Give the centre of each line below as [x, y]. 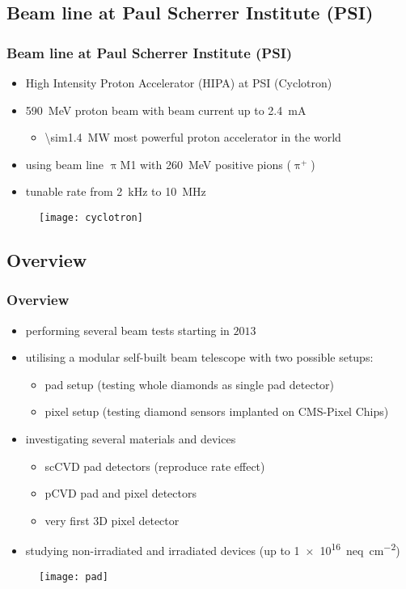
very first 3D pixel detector [112, 520]
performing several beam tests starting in [127, 330]
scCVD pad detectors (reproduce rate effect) [155, 466]
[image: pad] [74, 576]
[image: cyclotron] [91, 217]
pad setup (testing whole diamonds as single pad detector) [190, 384]
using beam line [64, 164]
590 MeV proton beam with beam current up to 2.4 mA [166, 110]
